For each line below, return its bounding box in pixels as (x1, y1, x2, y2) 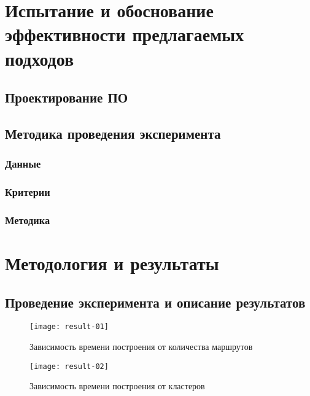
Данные (5, 156, 41, 171)
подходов (5, 45, 74, 71)
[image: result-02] (29, 362, 109, 371)
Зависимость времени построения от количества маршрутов (29, 340, 253, 353)
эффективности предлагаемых (5, 21, 244, 47)
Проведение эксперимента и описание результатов (5, 292, 306, 311)
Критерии (5, 184, 50, 200)
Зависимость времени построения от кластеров (29, 379, 205, 392)
